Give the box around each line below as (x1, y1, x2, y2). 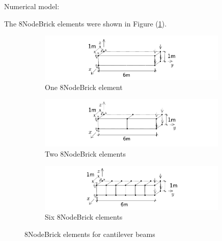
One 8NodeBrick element (45, 81, 123, 92)
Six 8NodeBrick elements (45, 212, 123, 222)
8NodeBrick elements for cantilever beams (24, 229, 155, 239)
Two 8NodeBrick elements (45, 148, 126, 159)
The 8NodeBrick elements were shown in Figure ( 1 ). (4, 18, 167, 28)
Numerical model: (4, 1, 60, 11)
